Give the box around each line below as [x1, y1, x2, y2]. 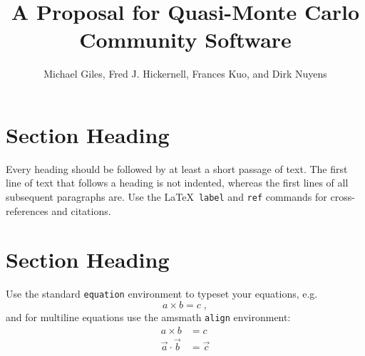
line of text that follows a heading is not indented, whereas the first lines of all [6, 175, 349, 190]
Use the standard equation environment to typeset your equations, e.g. [6, 286, 318, 301]
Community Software [79, 25, 292, 54]
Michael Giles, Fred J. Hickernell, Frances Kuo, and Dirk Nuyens [43, 66, 327, 81]
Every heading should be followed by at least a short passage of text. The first [6, 161, 348, 176]
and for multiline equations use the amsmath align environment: [6, 310, 291, 325]
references [6, 203, 48, 218]
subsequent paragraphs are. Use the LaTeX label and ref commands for [6, 189, 327, 204]
